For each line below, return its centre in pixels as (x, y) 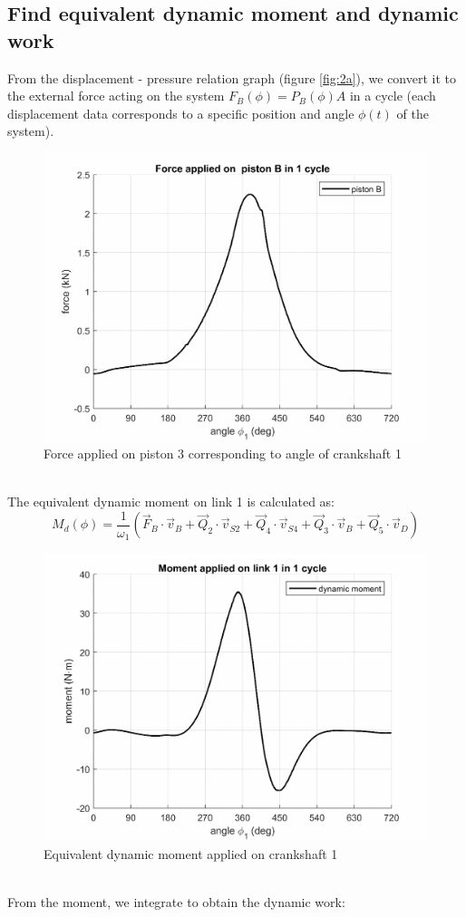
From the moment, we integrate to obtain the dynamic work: (176, 901)
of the (413, 113)
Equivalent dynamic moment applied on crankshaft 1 (191, 853)
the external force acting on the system (116, 96)
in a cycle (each (393, 96)
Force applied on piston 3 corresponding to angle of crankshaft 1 (223, 454)
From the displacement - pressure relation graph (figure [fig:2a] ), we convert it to (232, 77)
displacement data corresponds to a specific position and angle (181, 113)
